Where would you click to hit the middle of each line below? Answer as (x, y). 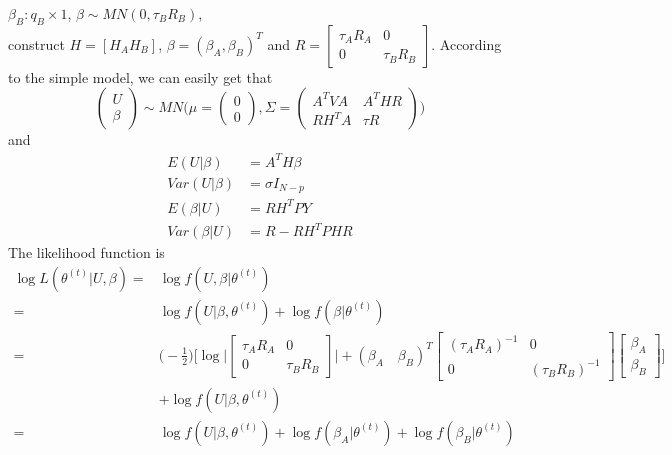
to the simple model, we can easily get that (140, 76)
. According (466, 43)
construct (36, 43)
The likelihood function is (86, 252)
